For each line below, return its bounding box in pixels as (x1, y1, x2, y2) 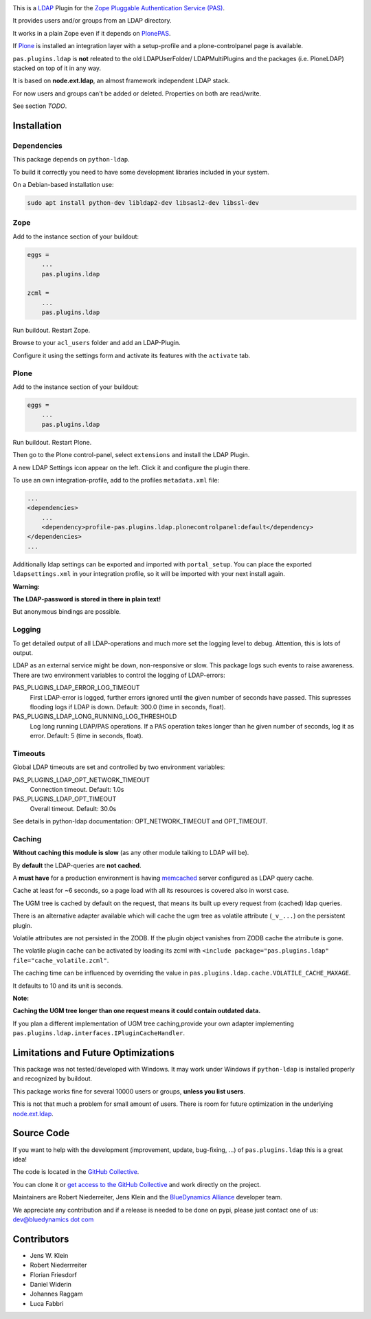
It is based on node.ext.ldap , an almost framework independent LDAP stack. (12, 76, 230, 85)
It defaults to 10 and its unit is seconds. (12, 982, 124, 990)
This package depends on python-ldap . (12, 155, 130, 164)
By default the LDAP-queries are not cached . (12, 861, 142, 869)
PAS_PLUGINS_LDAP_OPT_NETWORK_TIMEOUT (12, 775, 150, 784)
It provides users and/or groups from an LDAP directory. (12, 16, 172, 25)
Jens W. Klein (30, 1251, 69, 1259)
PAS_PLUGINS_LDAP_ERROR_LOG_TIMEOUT (12, 684, 140, 692)
